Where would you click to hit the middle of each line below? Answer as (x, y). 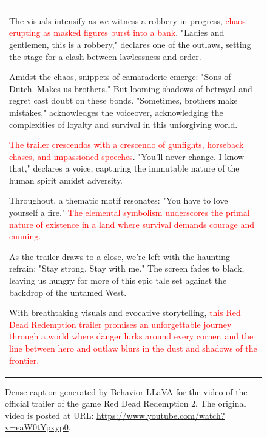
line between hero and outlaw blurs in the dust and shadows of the (133, 348)
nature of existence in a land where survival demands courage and (132, 224)
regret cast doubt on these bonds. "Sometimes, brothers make (123, 100)
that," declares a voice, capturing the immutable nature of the (124, 168)
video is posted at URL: (49, 415)
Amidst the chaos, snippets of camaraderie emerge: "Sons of (120, 77)
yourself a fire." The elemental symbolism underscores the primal (130, 212)
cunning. (25, 236)
